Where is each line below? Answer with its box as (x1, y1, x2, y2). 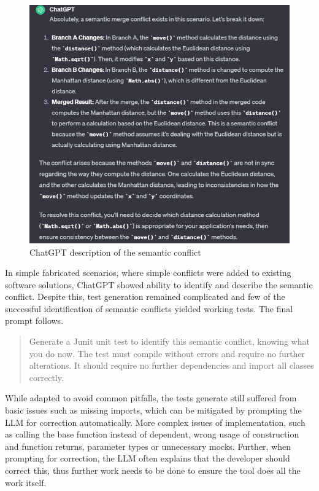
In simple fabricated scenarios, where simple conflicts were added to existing (5, 266, 291, 279)
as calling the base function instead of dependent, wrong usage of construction (5, 428, 299, 441)
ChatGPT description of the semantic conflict (29, 245, 201, 258)
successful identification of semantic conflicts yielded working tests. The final (5, 302, 293, 315)
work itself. (5, 476, 47, 489)
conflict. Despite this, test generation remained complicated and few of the (5, 290, 285, 303)
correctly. (29, 371, 64, 383)
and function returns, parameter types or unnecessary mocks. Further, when (5, 439, 291, 452)
